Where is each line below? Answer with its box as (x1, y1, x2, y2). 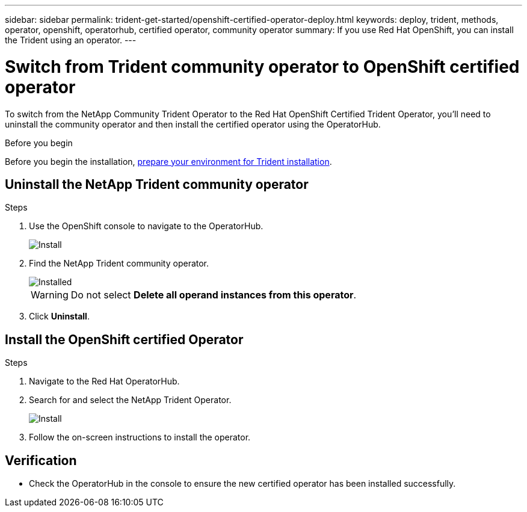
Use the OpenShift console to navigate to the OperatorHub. (29, 221, 263, 232)
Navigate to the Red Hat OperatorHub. (29, 376, 180, 387)
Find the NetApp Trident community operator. (29, 258, 209, 269)
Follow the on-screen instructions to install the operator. (29, 432, 251, 443)
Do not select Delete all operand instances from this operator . (70, 289, 357, 301)
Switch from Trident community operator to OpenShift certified (5, 56, 520, 77)
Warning (31, 289, 69, 301)
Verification (5, 452, 77, 468)
